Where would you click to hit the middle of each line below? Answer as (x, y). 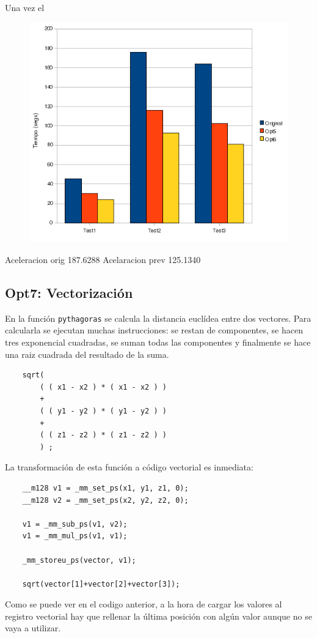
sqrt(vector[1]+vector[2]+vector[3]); (101, 584)
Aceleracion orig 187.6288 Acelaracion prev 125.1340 (103, 259)
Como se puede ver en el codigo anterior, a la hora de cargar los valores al (144, 604)
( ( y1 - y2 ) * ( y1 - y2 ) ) (103, 411)
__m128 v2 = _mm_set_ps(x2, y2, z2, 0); (105, 500)
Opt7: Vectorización (69, 292)
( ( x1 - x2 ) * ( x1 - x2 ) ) (103, 387)
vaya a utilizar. (33, 628)
